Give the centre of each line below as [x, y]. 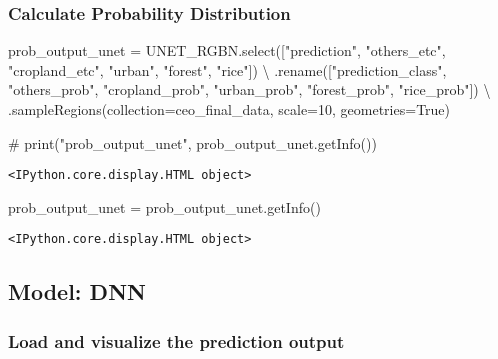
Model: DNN [77, 291]
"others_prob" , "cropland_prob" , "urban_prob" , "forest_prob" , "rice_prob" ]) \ [249, 89]
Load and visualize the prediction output [176, 340]
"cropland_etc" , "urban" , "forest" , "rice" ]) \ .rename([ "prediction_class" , [227, 69]
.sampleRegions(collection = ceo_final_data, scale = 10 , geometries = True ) [229, 109]
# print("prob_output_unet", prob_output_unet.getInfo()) [192, 142]
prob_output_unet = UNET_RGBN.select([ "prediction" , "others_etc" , [227, 50]
